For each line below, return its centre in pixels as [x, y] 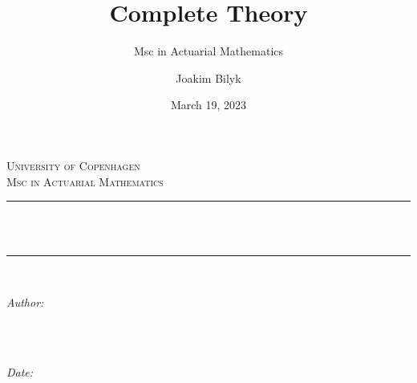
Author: [25, 302]
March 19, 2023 [208, 105]
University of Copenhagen [73, 165]
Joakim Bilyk [208, 77]
